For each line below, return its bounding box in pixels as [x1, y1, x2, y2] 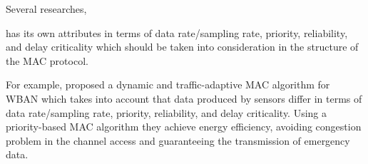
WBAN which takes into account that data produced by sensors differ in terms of [6, 91, 362, 106]
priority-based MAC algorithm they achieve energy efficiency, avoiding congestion [6, 119, 362, 134]
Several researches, [6, 1, 87, 16]
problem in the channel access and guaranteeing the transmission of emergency [6, 133, 350, 148]
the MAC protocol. [6, 53, 88, 68]
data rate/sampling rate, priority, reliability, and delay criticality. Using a [6, 105, 327, 120]
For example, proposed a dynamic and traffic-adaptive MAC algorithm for [6, 77, 330, 92]
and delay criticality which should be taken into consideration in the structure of [6, 39, 359, 54]
